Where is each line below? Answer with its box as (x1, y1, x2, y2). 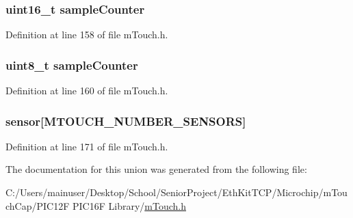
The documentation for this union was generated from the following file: (5, 162, 307, 176)
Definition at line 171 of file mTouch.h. (5, 139, 168, 153)
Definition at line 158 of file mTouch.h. (5, 27, 168, 42)
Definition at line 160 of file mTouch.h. (5, 83, 168, 98)
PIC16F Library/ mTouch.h (72, 198, 186, 213)
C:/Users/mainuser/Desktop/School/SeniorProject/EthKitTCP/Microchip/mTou (5, 185, 348, 200)
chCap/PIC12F (5, 198, 70, 213)
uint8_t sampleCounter (5, 56, 138, 73)
